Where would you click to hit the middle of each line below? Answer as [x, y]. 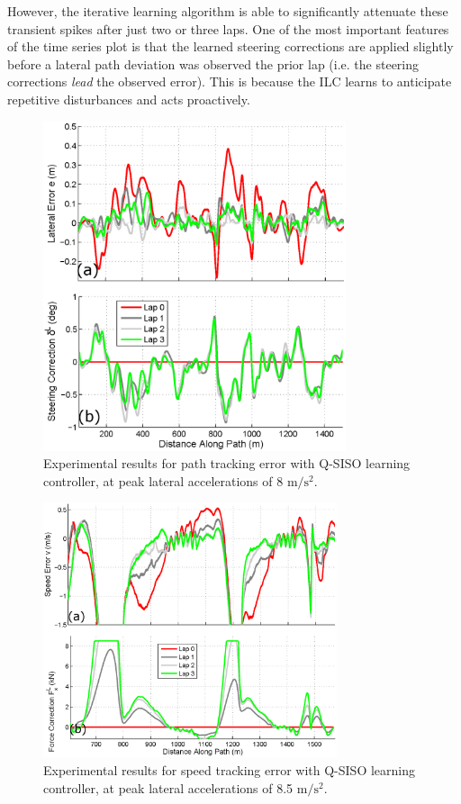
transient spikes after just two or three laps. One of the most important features [228, 28]
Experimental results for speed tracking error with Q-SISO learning [229, 769]
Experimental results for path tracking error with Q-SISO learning [227, 463]
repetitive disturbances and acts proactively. [129, 99]
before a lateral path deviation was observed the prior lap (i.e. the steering [213, 63]
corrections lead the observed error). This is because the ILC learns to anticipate [230, 81]
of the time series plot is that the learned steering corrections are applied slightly [230, 46]
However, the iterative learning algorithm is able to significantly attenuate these [228, 11]
